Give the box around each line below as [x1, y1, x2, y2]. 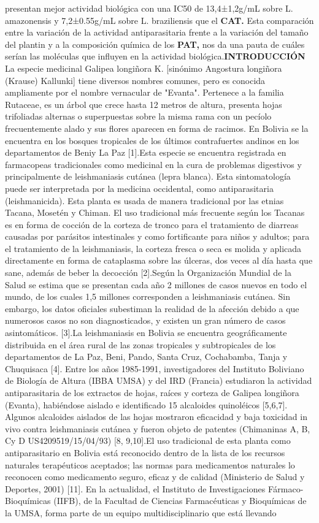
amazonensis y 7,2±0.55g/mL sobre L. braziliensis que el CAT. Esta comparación [5, 13, 314, 26]
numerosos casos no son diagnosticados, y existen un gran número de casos [5, 314, 286, 327]
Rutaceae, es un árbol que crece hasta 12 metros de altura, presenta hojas [5, 97, 282, 110]
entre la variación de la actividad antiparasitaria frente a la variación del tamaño [5, 26, 309, 39]
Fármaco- [267, 482, 304, 495]
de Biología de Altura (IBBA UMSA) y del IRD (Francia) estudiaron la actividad [5, 374, 312, 387]
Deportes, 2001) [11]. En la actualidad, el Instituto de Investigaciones [5, 482, 266, 495]
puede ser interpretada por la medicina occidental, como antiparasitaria [5, 181, 274, 194]
